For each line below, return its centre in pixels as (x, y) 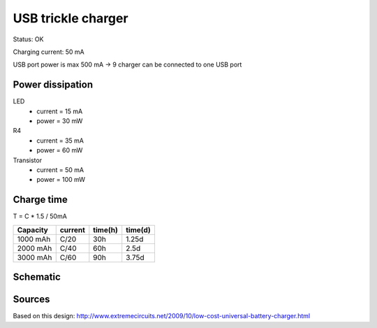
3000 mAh (35, 257)
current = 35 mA (60, 141)
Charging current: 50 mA (49, 52)
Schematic (37, 277)
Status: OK (28, 39)
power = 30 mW (60, 121)
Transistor (27, 160)
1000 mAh (34, 239)
